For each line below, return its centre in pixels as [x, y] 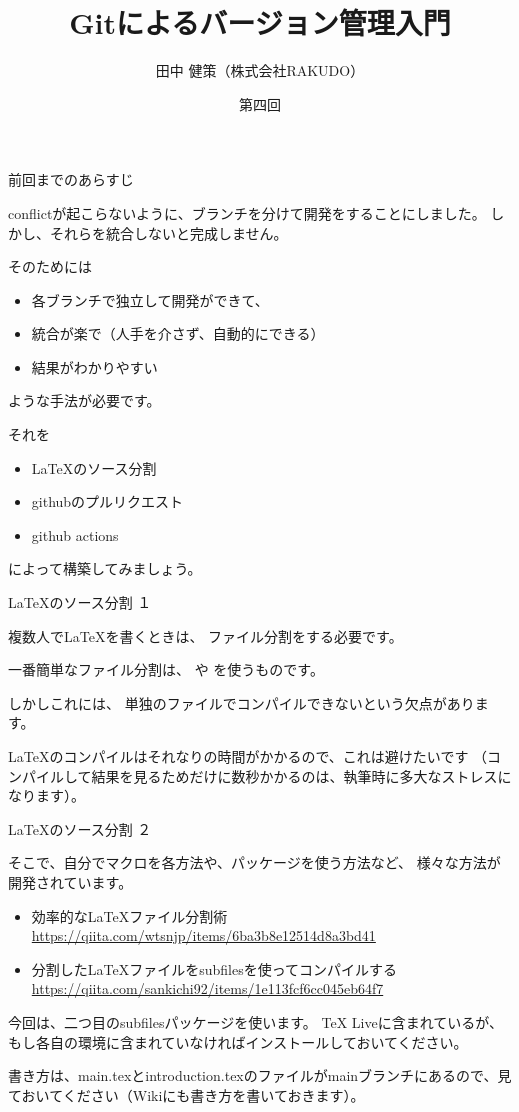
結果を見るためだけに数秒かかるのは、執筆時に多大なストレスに [301, 775]
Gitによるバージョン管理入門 [260, 22]
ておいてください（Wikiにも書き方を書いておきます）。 [186, 1094]
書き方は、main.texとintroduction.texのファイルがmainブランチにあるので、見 [260, 1075]
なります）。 [46, 795]
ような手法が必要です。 [84, 400]
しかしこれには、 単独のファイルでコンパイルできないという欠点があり [241, 702]
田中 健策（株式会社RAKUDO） [260, 70]
